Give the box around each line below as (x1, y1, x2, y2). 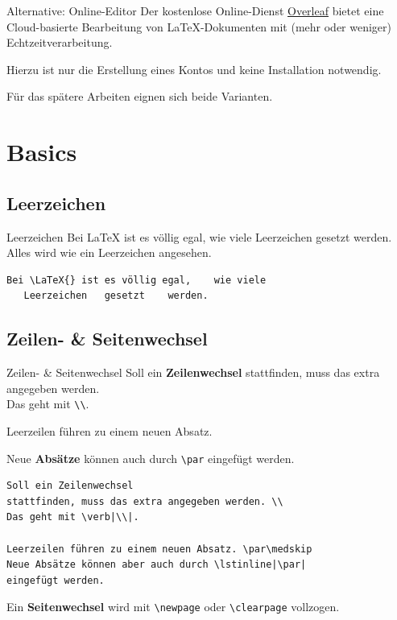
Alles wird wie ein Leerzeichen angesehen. (6, 244, 212, 261)
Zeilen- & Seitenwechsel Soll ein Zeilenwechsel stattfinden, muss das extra (6, 364, 380, 381)
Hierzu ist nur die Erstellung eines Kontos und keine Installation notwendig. (6, 60, 382, 77)
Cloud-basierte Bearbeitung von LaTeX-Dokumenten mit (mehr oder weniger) (6, 18, 392, 35)
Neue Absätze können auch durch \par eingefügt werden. (6, 449, 295, 466)
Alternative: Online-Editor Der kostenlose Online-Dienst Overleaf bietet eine (6, 2, 384, 19)
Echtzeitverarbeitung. (6, 34, 113, 51)
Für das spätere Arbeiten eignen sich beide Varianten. (6, 88, 273, 105)
